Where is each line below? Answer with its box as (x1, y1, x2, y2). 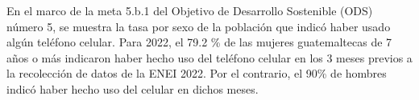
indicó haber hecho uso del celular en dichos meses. (6, 80, 259, 97)
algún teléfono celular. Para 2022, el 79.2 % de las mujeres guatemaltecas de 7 (6, 34, 392, 50)
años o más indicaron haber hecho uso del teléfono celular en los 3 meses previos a (6, 49, 413, 66)
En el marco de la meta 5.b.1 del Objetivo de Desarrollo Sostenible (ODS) (6, 2, 373, 18)
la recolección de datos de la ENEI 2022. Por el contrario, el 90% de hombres (6, 65, 387, 82)
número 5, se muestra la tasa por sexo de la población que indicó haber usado (6, 18, 391, 34)
